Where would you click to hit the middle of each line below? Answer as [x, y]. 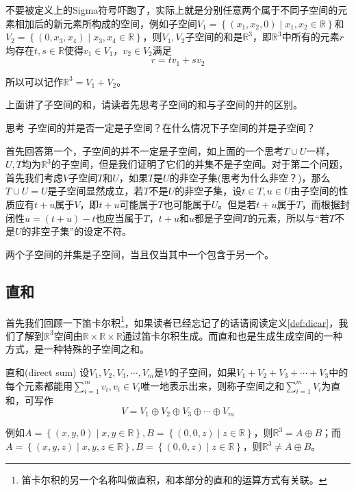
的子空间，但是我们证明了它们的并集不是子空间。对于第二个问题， [200, 164]
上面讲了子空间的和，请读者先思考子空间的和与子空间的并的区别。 [154, 104]
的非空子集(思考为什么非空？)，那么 [250, 177]
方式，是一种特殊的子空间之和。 [77, 349]
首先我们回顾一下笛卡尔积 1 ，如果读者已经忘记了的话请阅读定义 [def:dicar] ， [172, 321]
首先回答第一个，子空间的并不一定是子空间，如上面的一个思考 [144, 150]
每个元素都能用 [39, 385]
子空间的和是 [214, 37]
